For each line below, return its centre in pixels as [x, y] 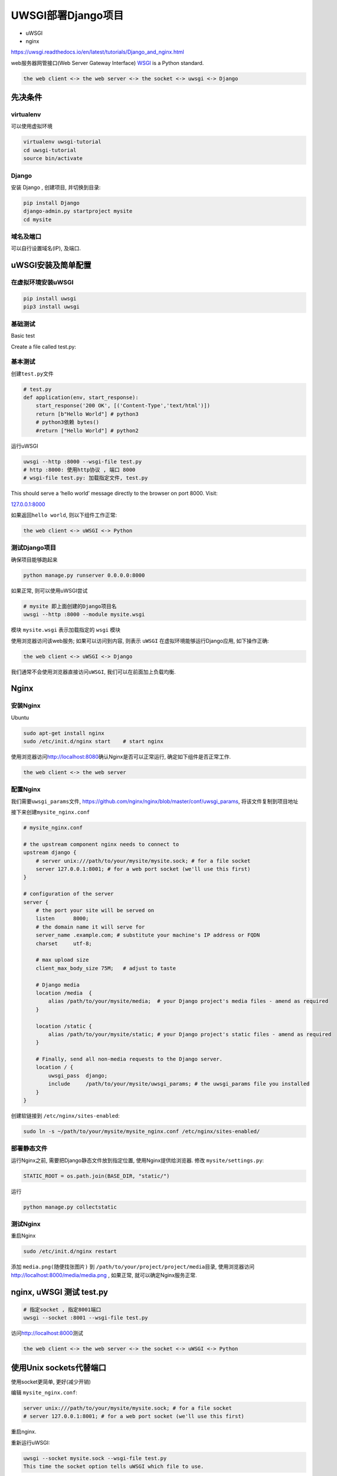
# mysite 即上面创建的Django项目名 [70, 606]
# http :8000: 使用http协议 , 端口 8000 [79, 470]
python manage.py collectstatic [70, 1207]
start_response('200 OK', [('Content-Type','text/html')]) [123, 406]
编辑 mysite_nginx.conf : [44, 1393]
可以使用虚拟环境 [32, 126]
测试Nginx [26, 1224]
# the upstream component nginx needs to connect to [101, 844]
